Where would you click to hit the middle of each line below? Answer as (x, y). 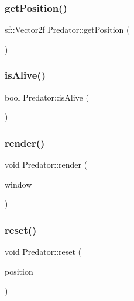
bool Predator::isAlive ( (47, 97)
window (18, 184)
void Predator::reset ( (43, 252)
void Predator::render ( (46, 165)
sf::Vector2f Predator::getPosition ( (67, 30)
